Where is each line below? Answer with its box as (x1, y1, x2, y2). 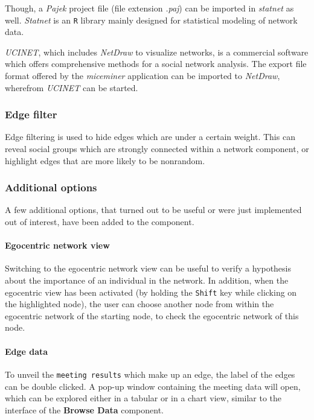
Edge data (5, 345, 48, 357)
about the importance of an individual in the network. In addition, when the (5, 274, 289, 287)
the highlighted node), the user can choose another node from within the (5, 297, 274, 310)
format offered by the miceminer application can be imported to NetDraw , (5, 69, 280, 82)
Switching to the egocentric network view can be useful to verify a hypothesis (5, 262, 291, 275)
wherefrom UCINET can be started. (5, 81, 138, 94)
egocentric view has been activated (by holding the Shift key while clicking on (5, 285, 297, 298)
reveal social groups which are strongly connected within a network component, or (5, 142, 309, 155)
